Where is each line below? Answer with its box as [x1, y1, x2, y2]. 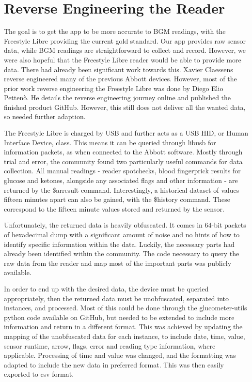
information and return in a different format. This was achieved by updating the [4, 321, 243, 332]
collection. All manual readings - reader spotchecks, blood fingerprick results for [4, 166, 241, 176]
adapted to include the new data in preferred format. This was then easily [4, 359, 224, 369]
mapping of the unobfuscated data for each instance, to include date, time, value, [4, 331, 245, 341]
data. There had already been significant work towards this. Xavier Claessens [4, 64, 233, 74]
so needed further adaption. [4, 111, 86, 122]
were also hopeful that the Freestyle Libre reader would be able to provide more [4, 54, 241, 64]
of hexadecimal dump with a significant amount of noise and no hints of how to [4, 229, 240, 239]
